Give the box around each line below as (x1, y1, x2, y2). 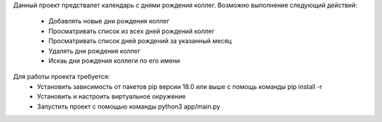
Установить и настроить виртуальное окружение (37, 92, 186, 101)
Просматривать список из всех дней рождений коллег (48, 27, 215, 35)
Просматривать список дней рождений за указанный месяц (48, 37, 232, 45)
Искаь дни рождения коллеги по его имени (48, 56, 180, 65)
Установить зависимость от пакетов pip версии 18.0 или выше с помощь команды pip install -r (37, 82, 323, 91)
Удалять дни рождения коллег (48, 47, 141, 55)
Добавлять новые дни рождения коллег (48, 17, 170, 25)
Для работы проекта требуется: (13, 73, 110, 81)
